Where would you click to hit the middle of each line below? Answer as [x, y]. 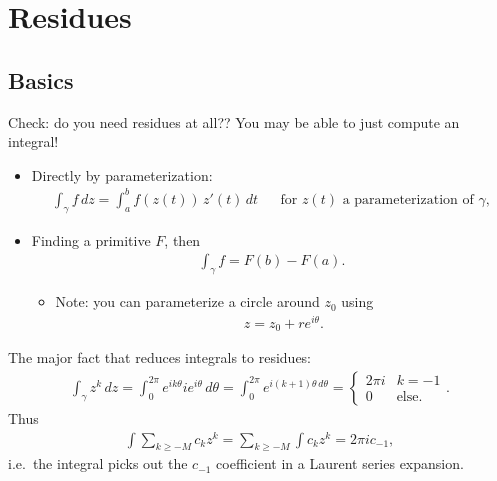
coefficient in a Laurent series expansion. [340, 463]
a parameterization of [408, 199]
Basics [41, 79]
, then [182, 239]
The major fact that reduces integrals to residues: [160, 357]
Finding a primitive [91, 239]
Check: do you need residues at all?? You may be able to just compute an [234, 121]
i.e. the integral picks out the [98, 463]
